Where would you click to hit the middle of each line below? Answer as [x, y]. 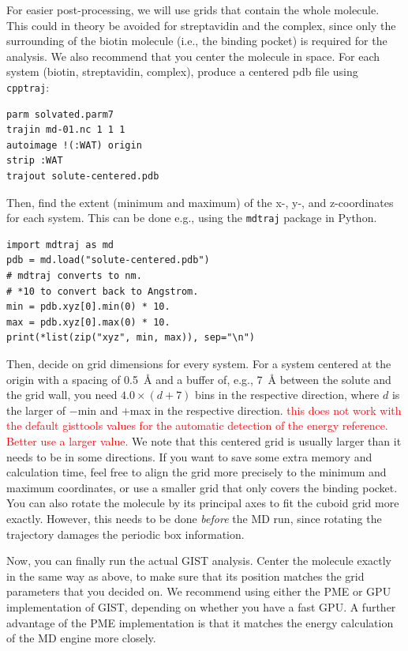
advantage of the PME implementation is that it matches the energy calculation [200, 622]
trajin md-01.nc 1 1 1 [66, 130]
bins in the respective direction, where [287, 395]
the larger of [36, 410]
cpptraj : [28, 87]
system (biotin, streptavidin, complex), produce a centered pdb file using [182, 71]
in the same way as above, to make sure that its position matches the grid [185, 576]
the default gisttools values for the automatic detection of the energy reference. [197, 425]
